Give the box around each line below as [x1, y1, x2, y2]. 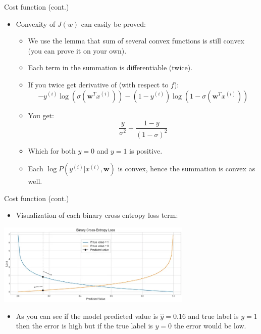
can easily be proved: [81, 18, 146, 29]
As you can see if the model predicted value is [16, 310, 158, 321]
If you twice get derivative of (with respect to [28, 79, 169, 89]
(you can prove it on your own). [28, 45, 127, 56]
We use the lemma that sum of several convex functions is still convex [28, 35, 244, 46]
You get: [28, 110, 54, 120]
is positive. [129, 145, 163, 156]
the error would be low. [174, 320, 246, 331]
